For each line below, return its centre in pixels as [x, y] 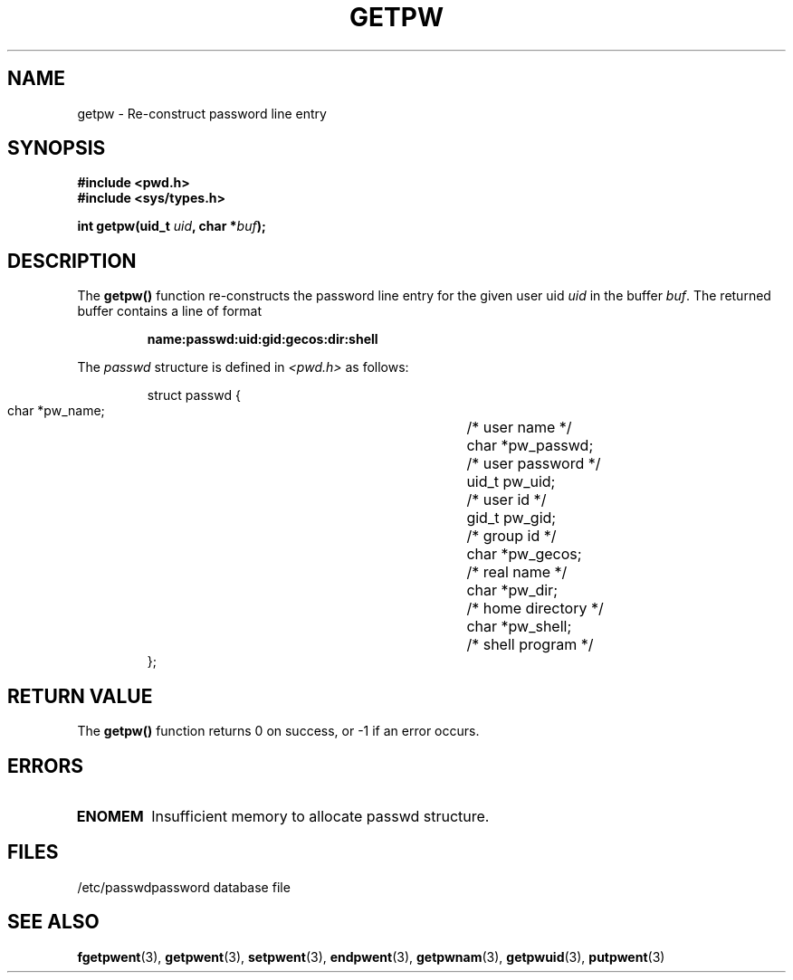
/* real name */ [517, 572]
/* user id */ [506, 500]
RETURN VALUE [80, 696]
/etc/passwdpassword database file [184, 887]
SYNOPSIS [57, 148]
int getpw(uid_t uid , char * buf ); [172, 226]
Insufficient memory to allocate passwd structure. [320, 816]
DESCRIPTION [72, 261]
